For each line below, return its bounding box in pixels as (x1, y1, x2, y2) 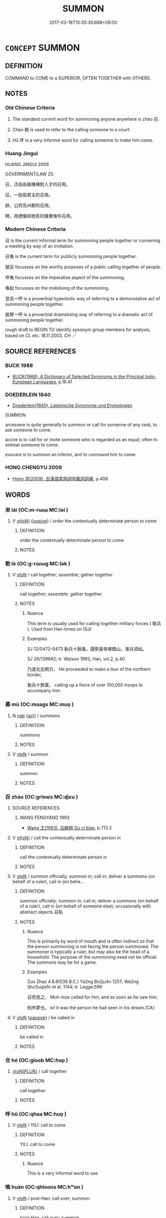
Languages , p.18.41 (33, 379, 72, 385)
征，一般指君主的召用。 (5, 192, 53, 198)
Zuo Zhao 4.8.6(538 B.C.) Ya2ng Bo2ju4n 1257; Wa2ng (27, 978, 139, 984)
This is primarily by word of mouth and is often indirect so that (27, 938, 154, 944)
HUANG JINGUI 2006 (5, 161, 49, 167)
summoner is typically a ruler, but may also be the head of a (27, 949, 150, 955)
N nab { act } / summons (12, 713, 60, 719)
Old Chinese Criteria (5, 104, 55, 111)
